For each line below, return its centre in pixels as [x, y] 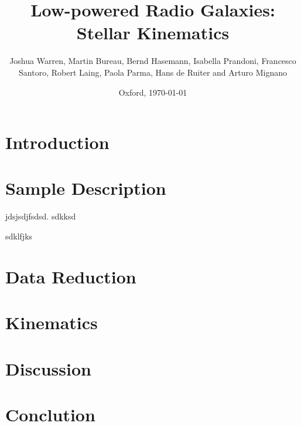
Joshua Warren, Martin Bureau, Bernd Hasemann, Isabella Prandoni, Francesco [153, 61]
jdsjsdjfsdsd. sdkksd [41, 216]
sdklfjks [19, 236]
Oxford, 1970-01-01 [153, 92]
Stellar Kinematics [153, 33]
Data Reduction [71, 276]
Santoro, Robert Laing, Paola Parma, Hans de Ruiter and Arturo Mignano [153, 72]
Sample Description [86, 188]
